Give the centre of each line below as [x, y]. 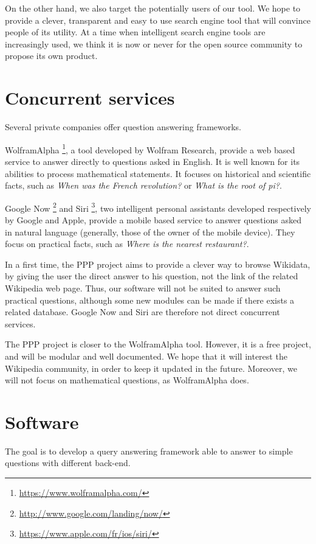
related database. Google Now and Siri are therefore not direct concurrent [143, 312]
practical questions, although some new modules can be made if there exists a [150, 300]
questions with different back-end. [68, 463]
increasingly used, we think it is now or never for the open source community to [154, 44]
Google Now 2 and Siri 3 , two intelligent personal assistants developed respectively [158, 207]
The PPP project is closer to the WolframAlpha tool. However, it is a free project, [158, 344]
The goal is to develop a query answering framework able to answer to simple [149, 451]
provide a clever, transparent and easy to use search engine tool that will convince [158, 20]
